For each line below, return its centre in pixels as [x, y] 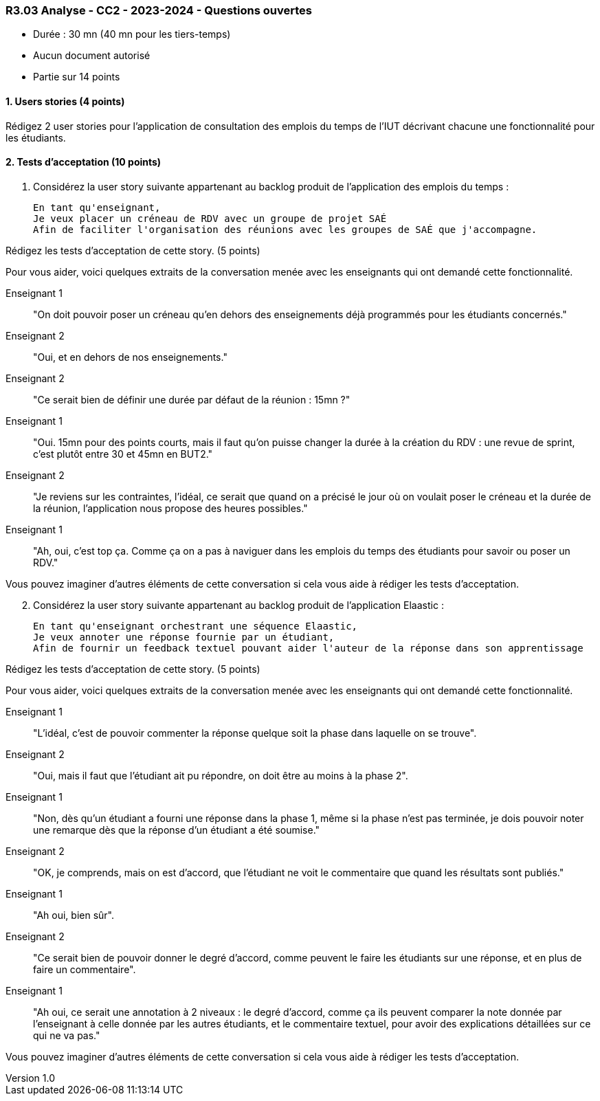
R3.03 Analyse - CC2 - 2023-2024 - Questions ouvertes [159, 10]
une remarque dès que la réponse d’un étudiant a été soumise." [177, 830]
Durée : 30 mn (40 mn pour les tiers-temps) [132, 34]
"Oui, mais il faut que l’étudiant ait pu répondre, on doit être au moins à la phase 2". [221, 775]
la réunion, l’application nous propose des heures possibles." [170, 508]
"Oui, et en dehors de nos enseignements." [130, 357]
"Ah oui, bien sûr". [74, 915]
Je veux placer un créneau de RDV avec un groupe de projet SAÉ [210, 218]
